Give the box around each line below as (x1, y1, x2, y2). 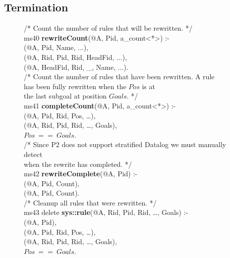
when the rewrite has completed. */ (24, 158, 132, 169)
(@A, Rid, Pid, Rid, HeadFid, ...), (24, 52, 127, 62)
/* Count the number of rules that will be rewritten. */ (24, 23, 193, 33)
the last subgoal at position (24, 91, 107, 101)
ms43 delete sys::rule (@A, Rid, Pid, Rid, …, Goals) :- (24, 207, 188, 217)
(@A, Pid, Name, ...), (24, 42, 89, 52)
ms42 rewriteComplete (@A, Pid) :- (24, 168, 138, 179)
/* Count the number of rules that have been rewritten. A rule (24, 71, 215, 82)
